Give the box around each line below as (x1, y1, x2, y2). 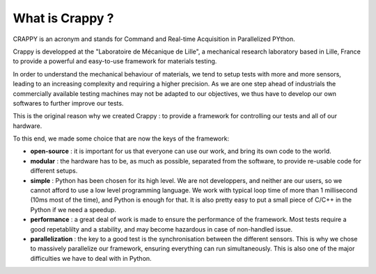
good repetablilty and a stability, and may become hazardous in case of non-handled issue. (30, 225, 292, 233)
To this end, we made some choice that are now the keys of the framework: (13, 134, 230, 143)
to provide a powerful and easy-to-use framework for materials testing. (13, 57, 217, 65)
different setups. (30, 167, 78, 175)
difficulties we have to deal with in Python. (30, 254, 152, 262)
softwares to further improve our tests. (13, 99, 124, 107)
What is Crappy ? (13, 10, 114, 26)
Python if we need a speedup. (30, 205, 116, 213)
